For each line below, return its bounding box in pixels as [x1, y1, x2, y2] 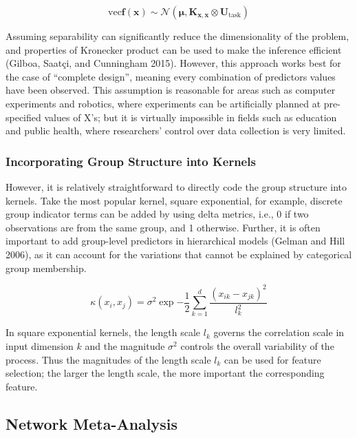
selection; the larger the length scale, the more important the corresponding [6, 366, 325, 380]
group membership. [6, 260, 87, 275]
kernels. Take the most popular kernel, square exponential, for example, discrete [6, 193, 343, 207]
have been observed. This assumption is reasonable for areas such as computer [6, 83, 336, 97]
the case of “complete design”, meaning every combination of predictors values [6, 69, 336, 83]
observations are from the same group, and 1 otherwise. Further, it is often [6, 220, 321, 234]
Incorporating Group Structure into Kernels [6, 152, 256, 169]
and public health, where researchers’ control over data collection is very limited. [6, 123, 346, 138]
